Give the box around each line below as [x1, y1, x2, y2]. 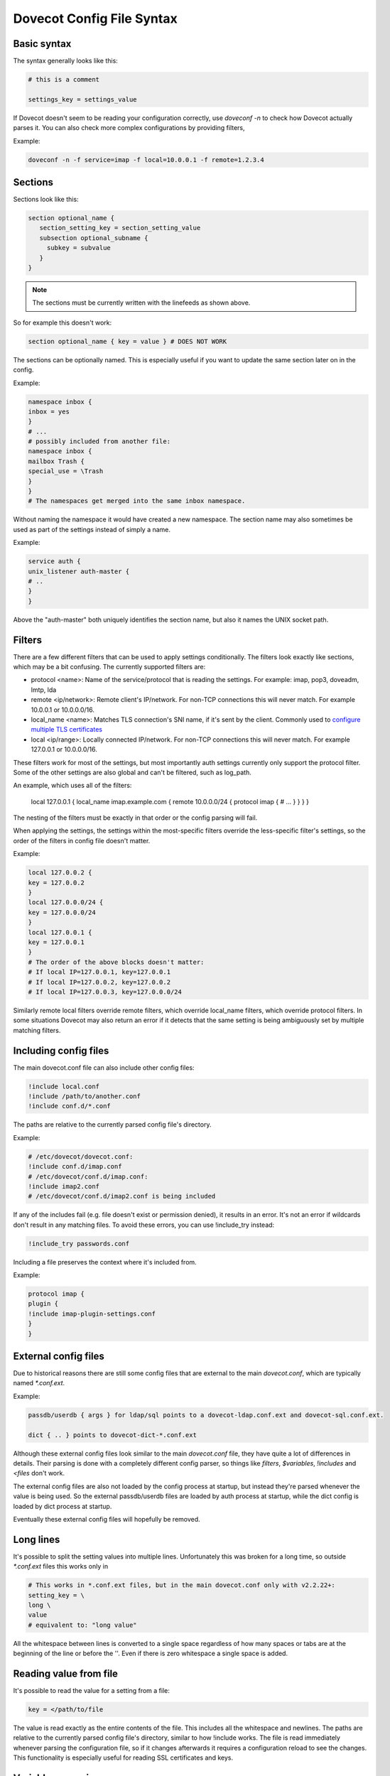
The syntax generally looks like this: [13, 57, 119, 65]
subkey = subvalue [46, 244, 112, 252]
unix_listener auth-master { [28, 567, 130, 575]
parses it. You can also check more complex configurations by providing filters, [13, 124, 245, 132]
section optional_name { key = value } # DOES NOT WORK [28, 337, 227, 345]
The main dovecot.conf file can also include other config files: [13, 1063, 195, 1072]
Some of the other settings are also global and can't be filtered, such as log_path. [13, 768, 251, 776]
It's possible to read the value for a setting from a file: [13, 1686, 170, 1695]
